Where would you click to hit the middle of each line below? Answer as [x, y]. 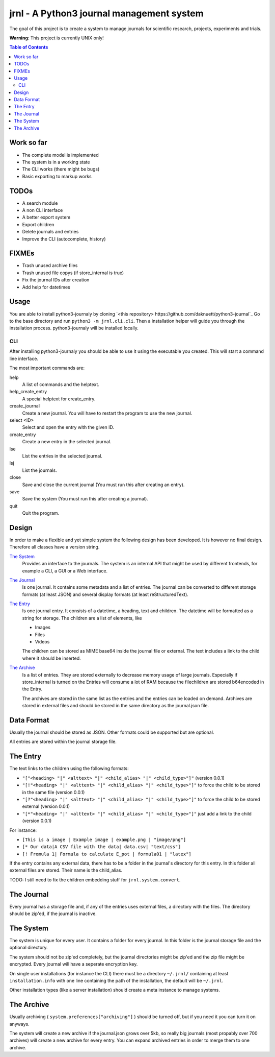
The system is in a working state [56, 162]
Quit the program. [41, 513]
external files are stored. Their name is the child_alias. [66, 870]
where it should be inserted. [51, 658]
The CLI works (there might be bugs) [61, 169]
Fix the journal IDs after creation [56, 280]
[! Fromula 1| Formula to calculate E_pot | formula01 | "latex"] [107, 854]
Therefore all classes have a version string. [54, 547]
